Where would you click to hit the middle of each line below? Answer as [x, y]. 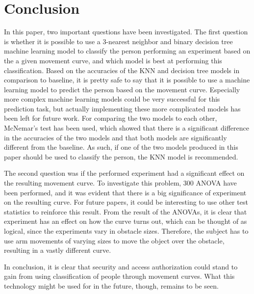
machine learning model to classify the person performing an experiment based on [127, 51]
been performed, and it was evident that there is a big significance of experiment [125, 192]
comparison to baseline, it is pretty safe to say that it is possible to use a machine [127, 80]
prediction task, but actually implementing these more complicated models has [122, 108]
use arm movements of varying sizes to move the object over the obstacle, [114, 240]
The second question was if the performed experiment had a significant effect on [124, 173]
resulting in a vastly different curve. [58, 250]
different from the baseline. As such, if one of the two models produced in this [121, 147]
